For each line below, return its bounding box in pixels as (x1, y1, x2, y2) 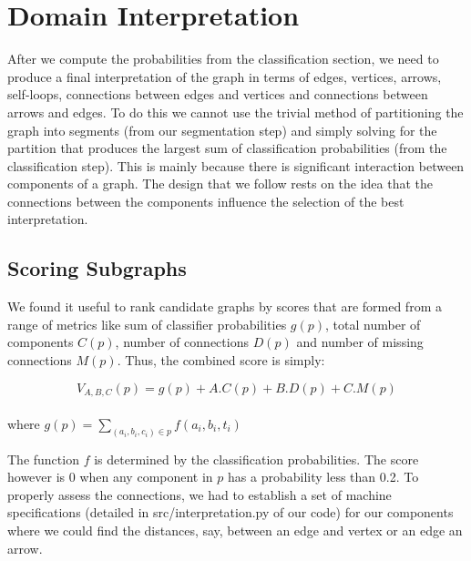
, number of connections (115, 332, 249, 352)
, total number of (325, 314, 421, 333)
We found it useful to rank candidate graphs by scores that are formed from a (7, 297, 442, 316)
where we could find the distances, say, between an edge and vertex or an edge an (7, 520, 463, 539)
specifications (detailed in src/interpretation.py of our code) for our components (7, 503, 454, 522)
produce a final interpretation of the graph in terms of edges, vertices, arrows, (7, 66, 442, 86)
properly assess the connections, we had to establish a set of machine (7, 484, 392, 504)
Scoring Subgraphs (7, 254, 187, 282)
